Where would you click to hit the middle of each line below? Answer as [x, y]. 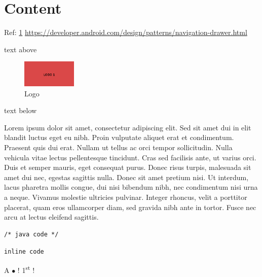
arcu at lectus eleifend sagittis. [51, 217]
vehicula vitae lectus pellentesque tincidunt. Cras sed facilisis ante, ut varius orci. [130, 157]
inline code [24, 252]
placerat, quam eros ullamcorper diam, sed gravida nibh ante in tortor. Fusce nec [130, 207]
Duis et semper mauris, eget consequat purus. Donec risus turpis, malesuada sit [128, 167]
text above [21, 49]
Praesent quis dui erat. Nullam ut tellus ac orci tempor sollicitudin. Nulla [118, 147]
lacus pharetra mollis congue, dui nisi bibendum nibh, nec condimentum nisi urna [131, 187]
